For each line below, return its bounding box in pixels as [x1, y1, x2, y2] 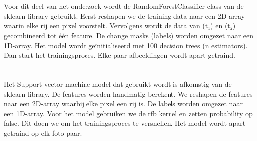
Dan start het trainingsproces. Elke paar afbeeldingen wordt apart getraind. [4, 50, 235, 60]
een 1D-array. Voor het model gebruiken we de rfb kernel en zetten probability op [4, 108, 253, 118]
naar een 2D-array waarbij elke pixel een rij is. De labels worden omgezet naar [4, 98, 243, 109]
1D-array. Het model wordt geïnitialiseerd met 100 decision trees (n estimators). [4, 40, 248, 50]
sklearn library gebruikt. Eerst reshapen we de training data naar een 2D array [4, 10, 245, 21]
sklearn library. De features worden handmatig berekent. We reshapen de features [4, 88, 253, 99]
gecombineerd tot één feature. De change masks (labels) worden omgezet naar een [4, 30, 254, 40]
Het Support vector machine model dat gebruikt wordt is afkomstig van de [4, 78, 232, 89]
